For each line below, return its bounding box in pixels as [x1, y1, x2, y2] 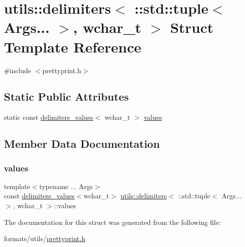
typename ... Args [39, 181, 93, 191]
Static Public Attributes [4, 89, 129, 104]
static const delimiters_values [4, 112, 94, 122]
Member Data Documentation [4, 136, 160, 151]
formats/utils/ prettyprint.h [4, 233, 85, 244]
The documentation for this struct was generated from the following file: [4, 217, 221, 227]
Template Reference [4, 36, 142, 56]
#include [4, 65, 31, 75]
